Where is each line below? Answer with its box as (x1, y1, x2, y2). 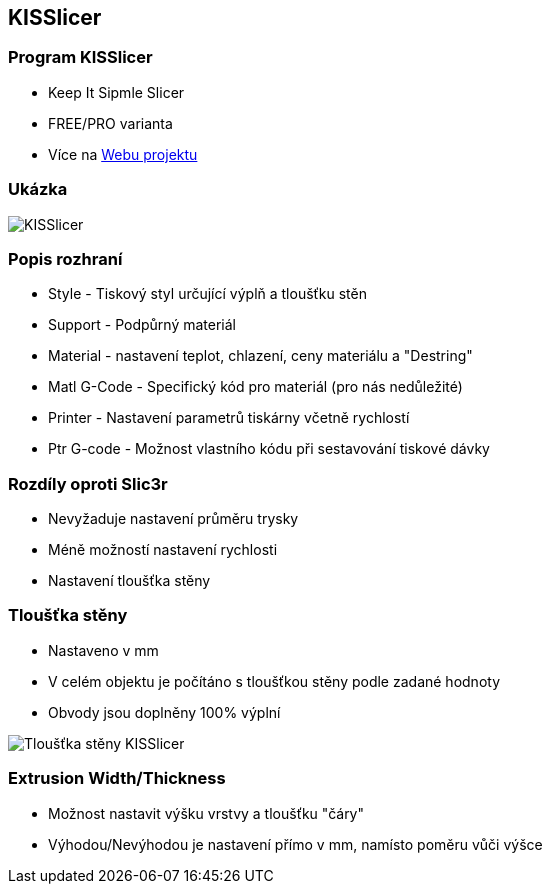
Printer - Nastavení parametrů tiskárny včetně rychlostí (48, 409, 410, 427)
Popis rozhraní (8, 248, 123, 269)
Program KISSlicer (8, 47, 153, 68)
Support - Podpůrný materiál (48, 316, 237, 334)
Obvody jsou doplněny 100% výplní (48, 703, 281, 721)
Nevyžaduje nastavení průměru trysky (48, 510, 299, 528)
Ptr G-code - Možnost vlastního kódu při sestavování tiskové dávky (48, 440, 490, 458)
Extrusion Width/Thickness (8, 768, 226, 789)
